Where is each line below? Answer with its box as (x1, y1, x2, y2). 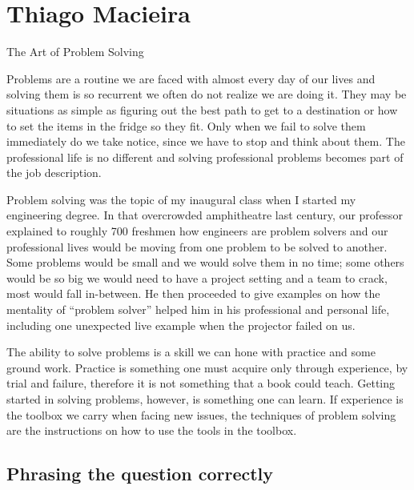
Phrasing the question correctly (6, 461, 274, 486)
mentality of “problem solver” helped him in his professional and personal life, (6, 301, 390, 318)
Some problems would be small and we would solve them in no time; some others (6, 254, 404, 271)
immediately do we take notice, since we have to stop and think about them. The (6, 133, 405, 150)
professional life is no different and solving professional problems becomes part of (6, 148, 404, 165)
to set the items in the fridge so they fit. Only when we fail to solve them (6, 117, 366, 134)
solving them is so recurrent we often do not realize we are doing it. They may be (6, 86, 407, 102)
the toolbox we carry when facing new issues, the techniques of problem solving (6, 406, 396, 423)
